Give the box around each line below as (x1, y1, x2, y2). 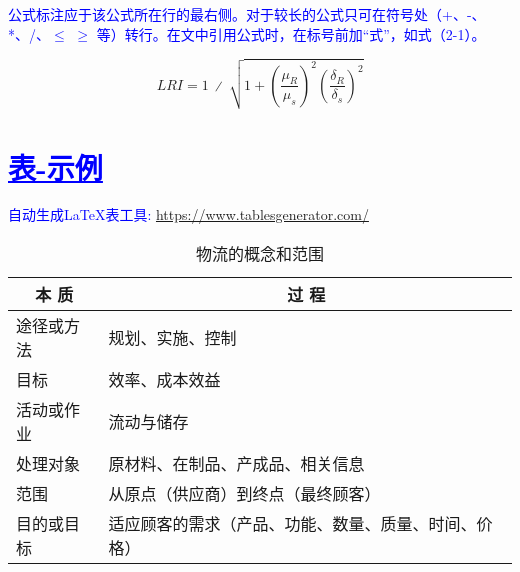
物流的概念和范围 (195, 242, 324, 266)
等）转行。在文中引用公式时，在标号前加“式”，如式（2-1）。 (96, 23, 486, 44)
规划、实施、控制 (108, 326, 237, 350)
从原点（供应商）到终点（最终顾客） (108, 482, 381, 506)
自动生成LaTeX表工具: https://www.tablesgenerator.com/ (8, 204, 369, 225)
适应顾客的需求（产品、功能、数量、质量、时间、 (108, 512, 477, 536)
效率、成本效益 (108, 368, 221, 392)
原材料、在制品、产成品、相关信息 (108, 452, 365, 476)
